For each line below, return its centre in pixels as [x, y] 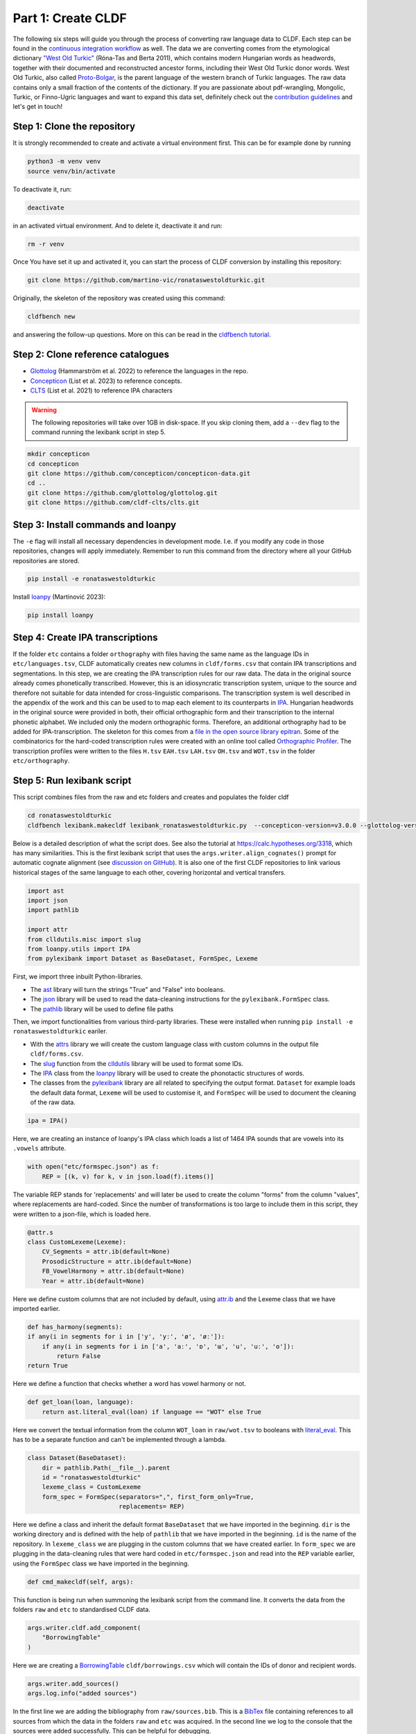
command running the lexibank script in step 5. [98, 432]
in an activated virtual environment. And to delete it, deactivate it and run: [118, 225]
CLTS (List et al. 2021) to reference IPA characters [101, 390]
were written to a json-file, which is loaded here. [82, 1214]
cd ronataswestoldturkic [70, 816]
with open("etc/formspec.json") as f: [93, 1167]
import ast [46, 891]
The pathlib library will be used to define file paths [102, 1008]
